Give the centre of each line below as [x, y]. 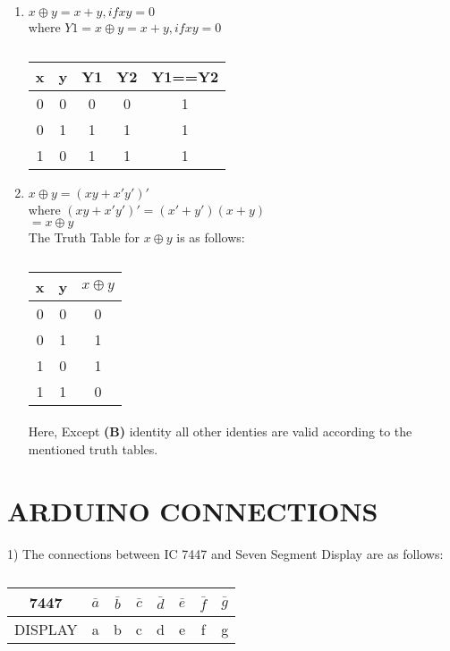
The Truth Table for [84, 237]
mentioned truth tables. [93, 448]
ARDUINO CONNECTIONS [193, 510]
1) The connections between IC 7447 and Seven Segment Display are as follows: [225, 553]
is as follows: [211, 237]
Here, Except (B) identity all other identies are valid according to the [220, 431]
